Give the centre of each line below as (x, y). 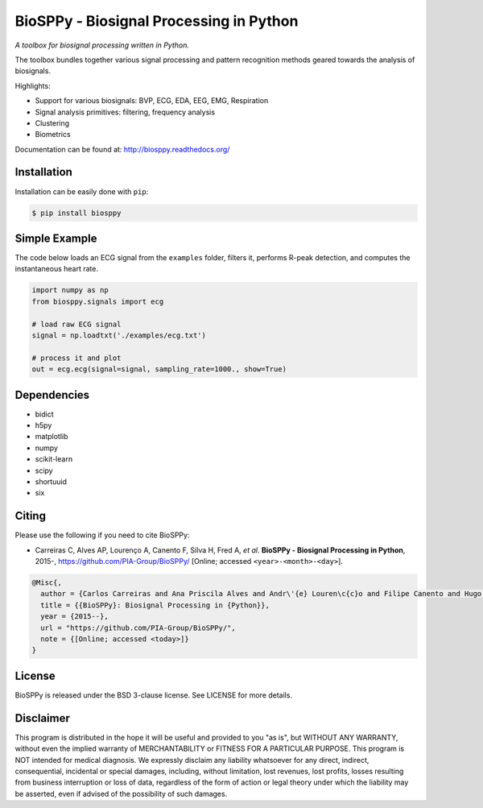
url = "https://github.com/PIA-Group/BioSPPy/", (138, 628)
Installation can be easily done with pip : (82, 191)
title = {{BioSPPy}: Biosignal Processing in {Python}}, (155, 605)
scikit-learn (54, 459)
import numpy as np (70, 290)
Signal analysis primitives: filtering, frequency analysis (125, 112)
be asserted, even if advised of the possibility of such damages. (121, 793)
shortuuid (51, 482)
